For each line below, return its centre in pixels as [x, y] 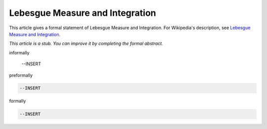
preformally [21, 75]
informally [19, 52]
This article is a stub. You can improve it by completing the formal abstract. [86, 43]
